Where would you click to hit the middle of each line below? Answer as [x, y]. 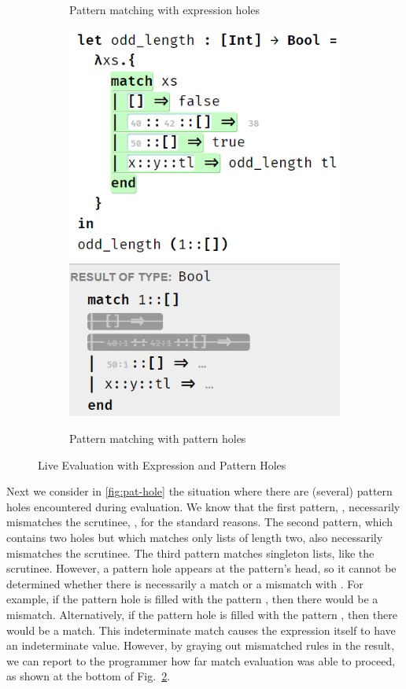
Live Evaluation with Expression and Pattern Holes [162, 464]
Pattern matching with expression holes [165, 9]
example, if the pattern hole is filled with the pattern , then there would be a [192, 599]
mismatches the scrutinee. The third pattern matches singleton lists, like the [190, 553]
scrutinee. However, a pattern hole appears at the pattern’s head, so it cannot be [201, 568]
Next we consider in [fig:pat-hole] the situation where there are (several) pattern [199, 491]
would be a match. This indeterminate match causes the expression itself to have [201, 630]
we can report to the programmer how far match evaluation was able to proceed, [201, 660]
